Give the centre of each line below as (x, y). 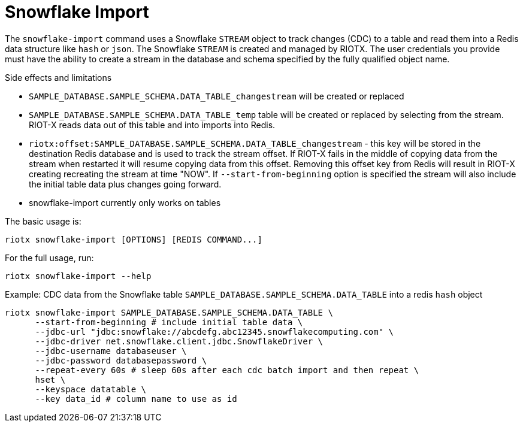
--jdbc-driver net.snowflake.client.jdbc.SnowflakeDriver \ (179, 341)
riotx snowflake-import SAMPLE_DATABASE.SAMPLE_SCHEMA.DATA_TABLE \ (169, 312)
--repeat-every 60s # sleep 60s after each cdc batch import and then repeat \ (227, 370)
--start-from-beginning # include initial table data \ (169, 322)
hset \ (50, 379)
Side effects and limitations (58, 77)
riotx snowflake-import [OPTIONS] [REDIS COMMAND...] (134, 239)
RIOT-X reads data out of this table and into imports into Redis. (152, 125)
